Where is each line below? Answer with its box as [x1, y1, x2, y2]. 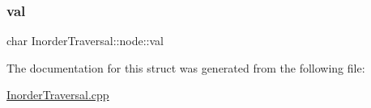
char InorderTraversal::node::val [6, 32, 164, 49]
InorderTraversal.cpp [6, 86, 109, 103]
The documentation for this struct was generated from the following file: [6, 59, 365, 76]
